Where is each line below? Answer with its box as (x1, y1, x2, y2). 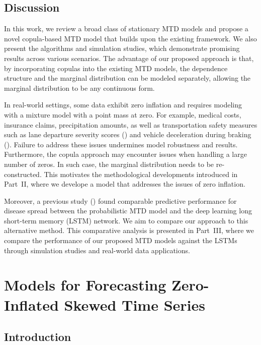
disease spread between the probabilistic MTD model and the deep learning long (4, 205, 252, 216)
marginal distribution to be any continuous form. (4, 82, 155, 93)
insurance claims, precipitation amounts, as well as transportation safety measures (4, 119, 257, 130)
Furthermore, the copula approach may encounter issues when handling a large (4, 149, 247, 159)
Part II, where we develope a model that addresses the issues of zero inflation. (4, 179, 245, 189)
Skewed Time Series (64, 294, 205, 315)
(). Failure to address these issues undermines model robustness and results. (4, 139, 238, 149)
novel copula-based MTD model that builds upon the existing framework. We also (4, 33, 257, 43)
